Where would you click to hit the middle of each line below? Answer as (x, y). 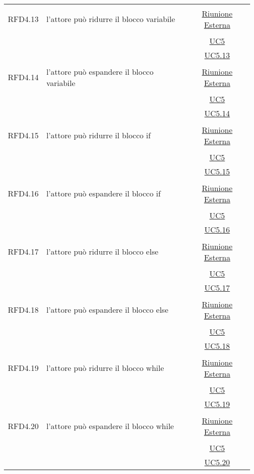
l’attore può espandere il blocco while (110, 426)
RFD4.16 (23, 193)
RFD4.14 (23, 77)
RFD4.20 (23, 426)
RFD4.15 (23, 135)
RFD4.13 (23, 19)
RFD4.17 (23, 251)
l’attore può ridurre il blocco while (105, 368)
